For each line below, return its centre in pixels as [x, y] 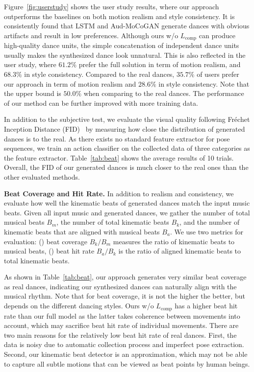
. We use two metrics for [207, 231]
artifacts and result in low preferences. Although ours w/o [91, 35]
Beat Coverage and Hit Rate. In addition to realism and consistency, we [119, 193]
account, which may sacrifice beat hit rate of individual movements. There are [121, 325]
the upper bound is [33, 93]
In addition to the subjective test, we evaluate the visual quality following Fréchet [127, 119]
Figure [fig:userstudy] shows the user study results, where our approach [112, 6]
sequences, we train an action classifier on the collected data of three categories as [127, 148]
